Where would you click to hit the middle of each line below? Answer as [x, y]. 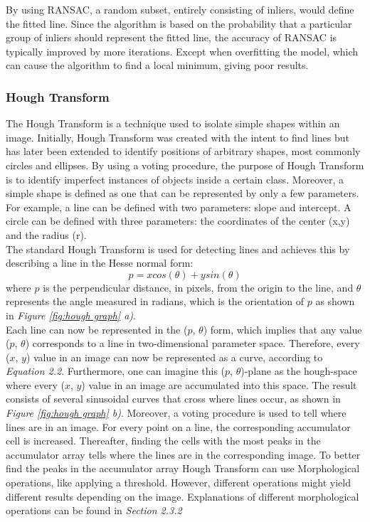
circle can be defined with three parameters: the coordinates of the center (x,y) [178, 221]
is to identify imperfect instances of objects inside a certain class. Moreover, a [175, 179]
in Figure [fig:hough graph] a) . [71, 315]
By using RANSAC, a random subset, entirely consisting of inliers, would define [180, 9]
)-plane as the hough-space [299, 371]
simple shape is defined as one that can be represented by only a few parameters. [183, 193]
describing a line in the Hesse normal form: [100, 263]
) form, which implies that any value [282, 329]
